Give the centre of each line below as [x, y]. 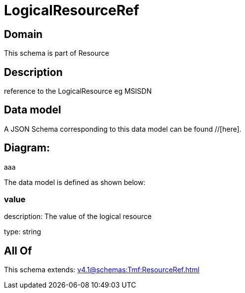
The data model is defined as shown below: [75, 182]
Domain [23, 34]
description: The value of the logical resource [78, 217]
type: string [23, 232]
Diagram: [27, 148]
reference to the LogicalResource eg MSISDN [78, 91]
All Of [18, 251]
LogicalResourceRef [72, 10]
